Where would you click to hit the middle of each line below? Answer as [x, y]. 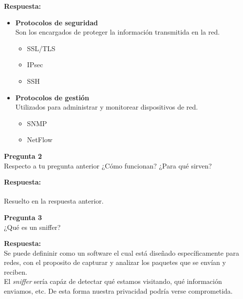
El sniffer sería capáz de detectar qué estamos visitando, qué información [113, 281]
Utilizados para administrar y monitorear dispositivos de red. [107, 107]
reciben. [16, 271]
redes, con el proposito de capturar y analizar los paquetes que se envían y [115, 262]
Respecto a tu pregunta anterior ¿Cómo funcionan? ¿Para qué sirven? [108, 165]
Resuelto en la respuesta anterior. [54, 201]
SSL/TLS [41, 48]
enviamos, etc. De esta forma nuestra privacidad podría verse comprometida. [118, 291]
